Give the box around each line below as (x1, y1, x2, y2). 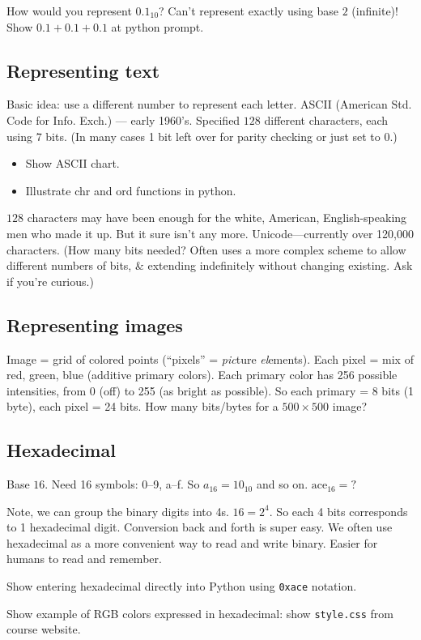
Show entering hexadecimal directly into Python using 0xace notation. (6, 578, 357, 595)
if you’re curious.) (6, 272, 94, 289)
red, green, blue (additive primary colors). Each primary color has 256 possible (6, 366, 398, 383)
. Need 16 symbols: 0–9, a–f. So (45, 476, 200, 493)
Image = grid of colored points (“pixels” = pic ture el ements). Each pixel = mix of (6, 350, 414, 367)
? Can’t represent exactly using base (159, 2, 339, 19)
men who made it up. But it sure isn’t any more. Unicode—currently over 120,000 (6, 224, 414, 241)
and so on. (256, 476, 308, 493)
